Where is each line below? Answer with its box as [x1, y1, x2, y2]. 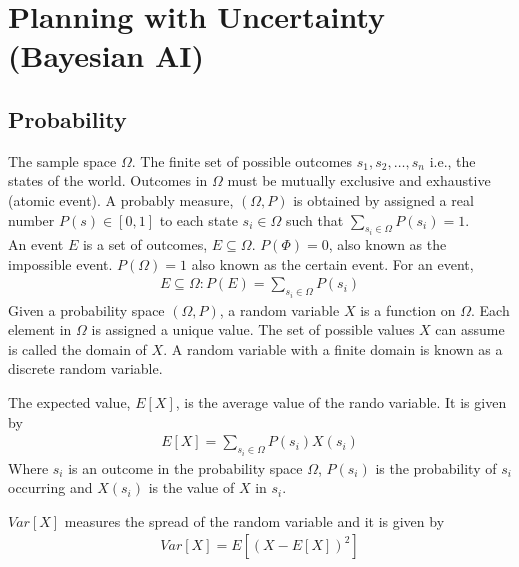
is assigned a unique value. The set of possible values [91, 319, 415, 340]
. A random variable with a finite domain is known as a [163, 338, 503, 359]
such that [285, 209, 344, 230]
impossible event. [8, 253, 113, 274]
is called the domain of [8, 338, 147, 359]
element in [8, 319, 72, 340]
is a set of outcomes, [82, 233, 208, 254]
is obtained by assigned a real [293, 189, 474, 210]
